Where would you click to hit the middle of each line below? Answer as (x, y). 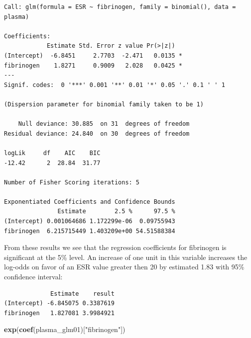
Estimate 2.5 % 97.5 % (116, 211)
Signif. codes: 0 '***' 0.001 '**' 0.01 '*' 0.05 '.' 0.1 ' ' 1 (115, 85)
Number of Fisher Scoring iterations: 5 (72, 182)
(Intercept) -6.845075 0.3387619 (59, 303)
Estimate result (82, 294)
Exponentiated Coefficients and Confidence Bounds (90, 202)
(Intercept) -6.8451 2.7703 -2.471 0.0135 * (93, 55)
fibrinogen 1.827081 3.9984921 (59, 313)
